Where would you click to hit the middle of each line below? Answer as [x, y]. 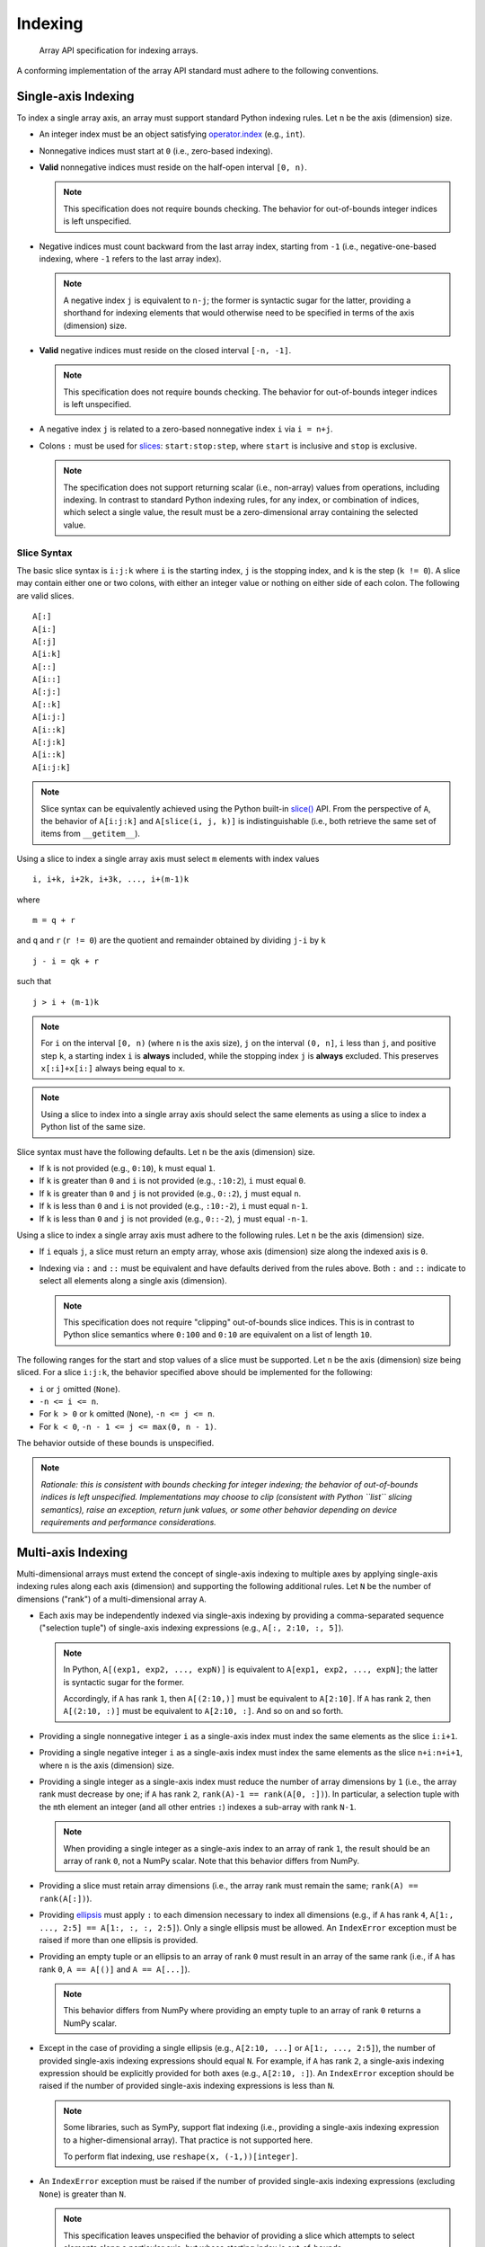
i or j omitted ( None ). [80, 1389]
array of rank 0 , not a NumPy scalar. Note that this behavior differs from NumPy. [211, 1861]
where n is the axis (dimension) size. [106, 1765]
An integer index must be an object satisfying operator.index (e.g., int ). [172, 134]
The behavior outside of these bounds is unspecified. [115, 1443]
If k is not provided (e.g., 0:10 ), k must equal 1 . [127, 1168]
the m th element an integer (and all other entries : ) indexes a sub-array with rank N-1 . [198, 1807]
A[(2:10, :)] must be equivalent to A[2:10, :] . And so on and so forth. [203, 1711]
